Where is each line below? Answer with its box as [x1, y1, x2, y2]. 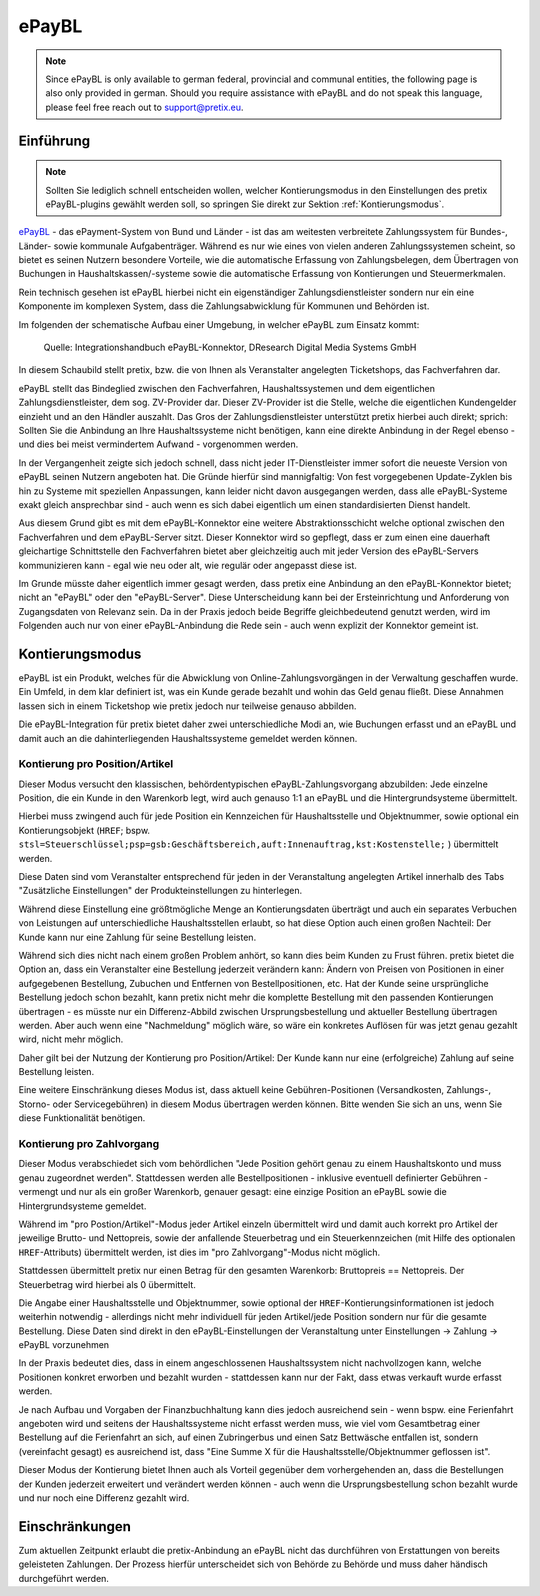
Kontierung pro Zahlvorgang [18, 1137, 160, 1151]
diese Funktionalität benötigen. [18, 1112, 146, 1124]
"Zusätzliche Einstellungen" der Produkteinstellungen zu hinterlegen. [18, 885, 303, 897]
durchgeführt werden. [18, 1572, 110, 1584]
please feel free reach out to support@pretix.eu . [45, 101, 244, 113]
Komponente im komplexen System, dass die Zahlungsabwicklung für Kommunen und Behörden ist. [18, 300, 430, 312]
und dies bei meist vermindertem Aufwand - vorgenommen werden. [18, 438, 299, 450]
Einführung [18, 132, 90, 149]
